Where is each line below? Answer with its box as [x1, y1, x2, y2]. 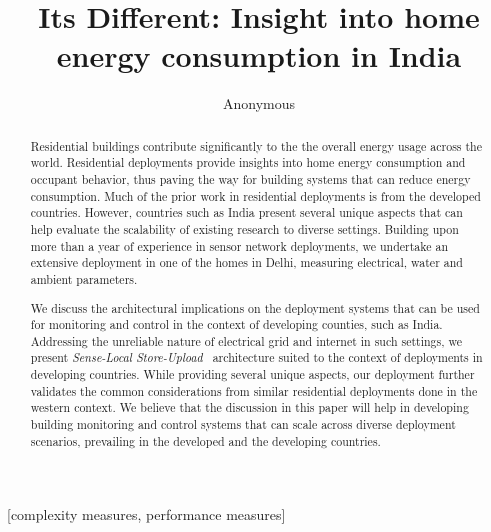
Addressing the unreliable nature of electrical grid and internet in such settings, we [30, 332, 463, 349]
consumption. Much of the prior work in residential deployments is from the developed [30, 187, 481, 204]
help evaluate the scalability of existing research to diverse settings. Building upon [30, 220, 459, 237]
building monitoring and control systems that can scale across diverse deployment [30, 416, 456, 433]
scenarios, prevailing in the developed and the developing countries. [30, 432, 381, 449]
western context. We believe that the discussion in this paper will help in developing [30, 399, 469, 416]
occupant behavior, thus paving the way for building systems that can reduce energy [30, 171, 471, 188]
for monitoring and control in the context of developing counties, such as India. [30, 316, 443, 333]
